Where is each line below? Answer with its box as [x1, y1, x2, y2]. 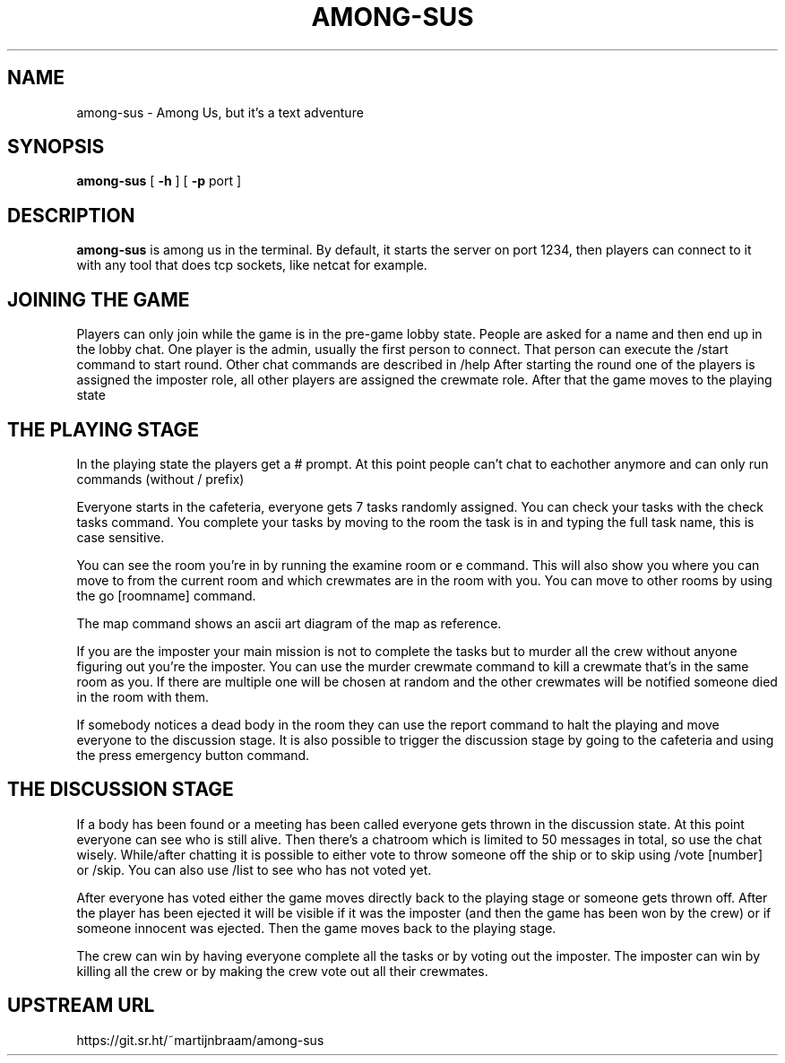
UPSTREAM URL [7, 994, 155, 1017]
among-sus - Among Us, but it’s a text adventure [76, 104, 364, 120]
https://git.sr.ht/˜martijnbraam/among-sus [76, 1032, 324, 1048]
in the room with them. [76, 688, 209, 704]
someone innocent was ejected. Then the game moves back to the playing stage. [76, 920, 556, 936]
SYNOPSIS [7, 135, 105, 159]
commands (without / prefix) [76, 471, 245, 487]
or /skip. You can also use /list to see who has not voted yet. [76, 861, 432, 877]
